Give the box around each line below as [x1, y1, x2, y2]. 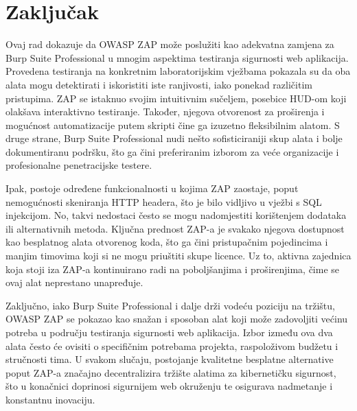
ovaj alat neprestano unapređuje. [5, 275, 143, 290]
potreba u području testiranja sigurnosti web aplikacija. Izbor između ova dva [5, 325, 333, 339]
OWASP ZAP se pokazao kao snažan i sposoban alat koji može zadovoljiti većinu [5, 312, 348, 326]
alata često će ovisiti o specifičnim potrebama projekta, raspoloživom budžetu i [5, 338, 338, 353]
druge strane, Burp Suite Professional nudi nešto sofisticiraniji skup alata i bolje [5, 131, 343, 145]
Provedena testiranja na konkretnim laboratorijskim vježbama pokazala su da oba [5, 64, 351, 78]
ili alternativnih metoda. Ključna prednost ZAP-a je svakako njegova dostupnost [5, 221, 345, 235]
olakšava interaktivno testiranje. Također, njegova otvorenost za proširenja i [5, 104, 325, 119]
